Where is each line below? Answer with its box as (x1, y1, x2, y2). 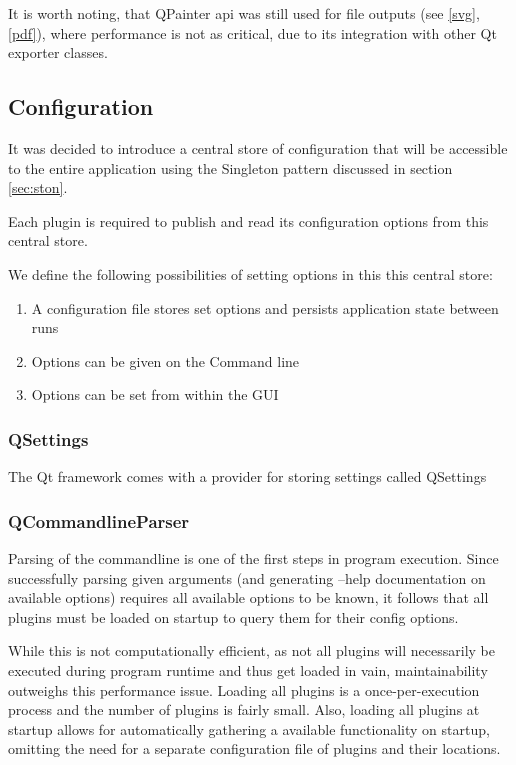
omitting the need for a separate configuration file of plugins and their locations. (8, 738, 501, 759)
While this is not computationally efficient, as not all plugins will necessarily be (8, 640, 496, 661)
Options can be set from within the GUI (31, 384, 279, 405)
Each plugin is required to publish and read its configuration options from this (8, 210, 489, 231)
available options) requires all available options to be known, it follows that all (8, 587, 489, 608)
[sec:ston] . (8, 177, 68, 198)
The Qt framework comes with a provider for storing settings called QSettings (8, 466, 487, 487)
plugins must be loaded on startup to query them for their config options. (8, 606, 459, 627)
